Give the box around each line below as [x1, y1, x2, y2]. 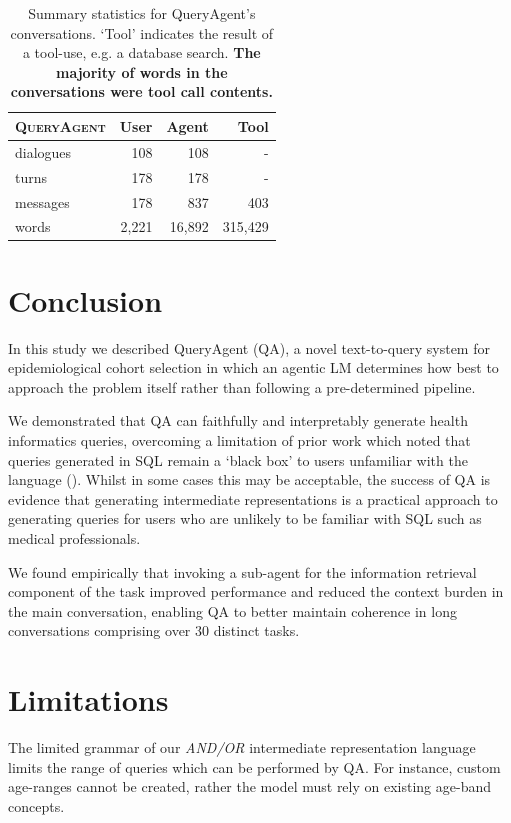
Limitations [8, 679, 169, 720]
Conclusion [8, 279, 163, 320]
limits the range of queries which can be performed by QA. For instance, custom [8, 756, 501, 777]
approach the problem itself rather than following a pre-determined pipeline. [8, 376, 476, 397]
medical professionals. [8, 527, 141, 548]
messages [15, 191, 70, 212]
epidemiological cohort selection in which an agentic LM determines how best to [8, 357, 499, 378]
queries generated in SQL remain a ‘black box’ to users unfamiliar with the [8, 449, 468, 470]
